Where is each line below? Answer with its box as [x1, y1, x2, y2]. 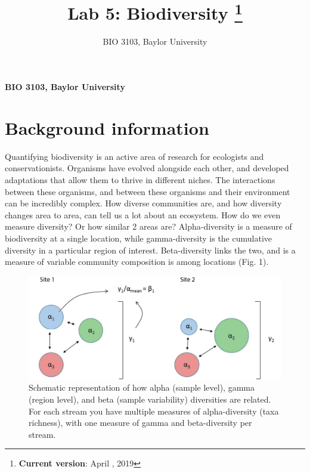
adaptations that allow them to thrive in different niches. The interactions [5, 173, 275, 186]
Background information [5, 115, 209, 140]
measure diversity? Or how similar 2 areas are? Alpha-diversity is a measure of [5, 220, 292, 233]
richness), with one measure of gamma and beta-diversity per [29, 416, 252, 429]
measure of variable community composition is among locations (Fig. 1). [5, 255, 269, 268]
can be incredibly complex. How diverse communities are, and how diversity [5, 197, 282, 209]
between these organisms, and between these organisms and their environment [5, 185, 290, 197]
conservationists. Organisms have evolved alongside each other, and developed [5, 162, 289, 174]
